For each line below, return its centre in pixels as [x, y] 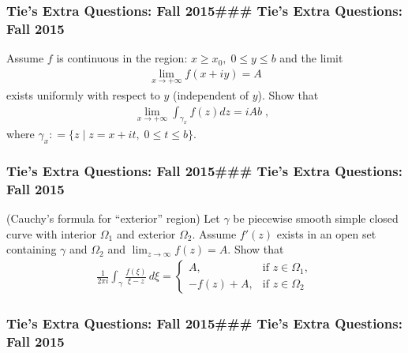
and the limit [311, 58]
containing [32, 249]
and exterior [146, 233]
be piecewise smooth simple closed [316, 218]
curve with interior [52, 233]
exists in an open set [326, 233]
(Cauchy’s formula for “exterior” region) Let [113, 218]
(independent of [211, 94]
